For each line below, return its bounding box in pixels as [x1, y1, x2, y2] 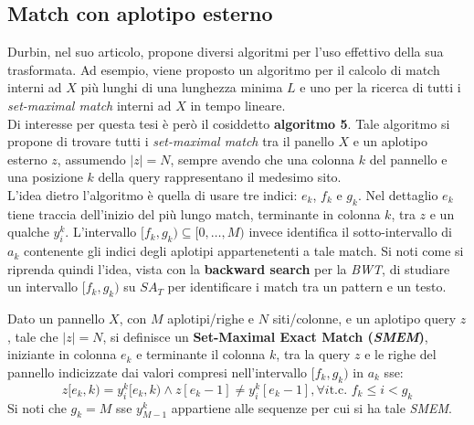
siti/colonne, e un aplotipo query [272, 309, 457, 328]
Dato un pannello [7, 309, 105, 328]
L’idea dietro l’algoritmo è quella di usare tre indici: [7, 185, 298, 204]
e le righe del [364, 345, 437, 364]
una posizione [7, 167, 83, 186]
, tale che [7, 326, 58, 345]
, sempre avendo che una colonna [170, 149, 355, 168]
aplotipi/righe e [167, 309, 255, 328]
